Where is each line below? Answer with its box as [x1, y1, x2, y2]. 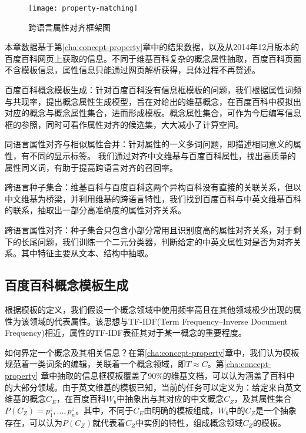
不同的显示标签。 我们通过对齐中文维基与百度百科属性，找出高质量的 [29, 150, 296, 161]
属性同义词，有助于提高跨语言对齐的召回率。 [5, 161, 178, 173]
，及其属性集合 [234, 392, 292, 405]
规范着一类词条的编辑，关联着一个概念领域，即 [5, 358, 186, 370]
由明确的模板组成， [144, 404, 218, 416]
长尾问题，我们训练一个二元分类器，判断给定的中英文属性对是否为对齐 [21, 235, 293, 247]
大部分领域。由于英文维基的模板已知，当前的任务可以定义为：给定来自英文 [12, 381, 301, 393]
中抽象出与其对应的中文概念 [117, 392, 224, 405]
